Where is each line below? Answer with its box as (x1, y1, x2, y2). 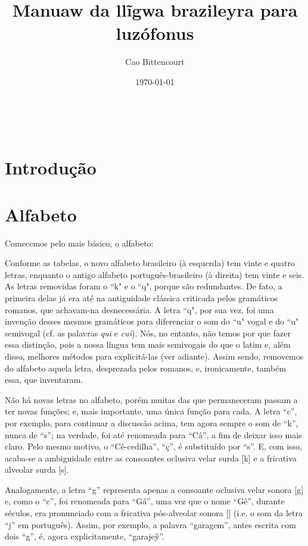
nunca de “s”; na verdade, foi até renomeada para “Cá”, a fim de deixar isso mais (5, 428, 302, 441)
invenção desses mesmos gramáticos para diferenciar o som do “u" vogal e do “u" (5, 315, 299, 327)
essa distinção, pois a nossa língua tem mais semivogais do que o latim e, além (5, 338, 291, 351)
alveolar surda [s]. (5, 463, 69, 476)
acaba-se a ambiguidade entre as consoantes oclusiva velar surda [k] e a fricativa (5, 451, 297, 464)
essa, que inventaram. (5, 373, 83, 386)
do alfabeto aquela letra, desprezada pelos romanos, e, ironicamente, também (5, 361, 287, 374)
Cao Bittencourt (125, 55, 185, 68)
